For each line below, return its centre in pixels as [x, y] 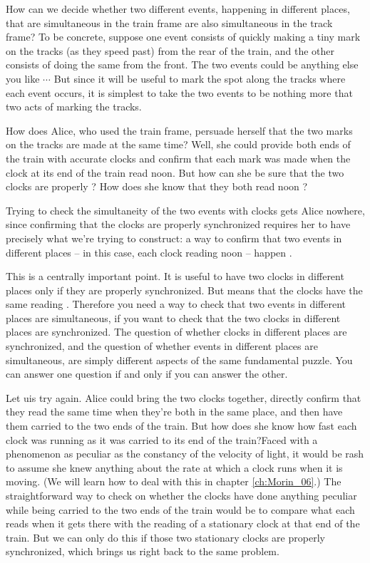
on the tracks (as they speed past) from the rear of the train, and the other [170, 50]
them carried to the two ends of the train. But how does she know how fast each [181, 426]
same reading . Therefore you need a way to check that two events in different [176, 304]
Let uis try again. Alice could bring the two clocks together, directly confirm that [184, 397]
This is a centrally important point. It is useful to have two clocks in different [175, 276]
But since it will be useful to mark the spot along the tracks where [200, 78]
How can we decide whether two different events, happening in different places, [178, 9]
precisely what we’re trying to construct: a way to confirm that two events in [174, 238]
